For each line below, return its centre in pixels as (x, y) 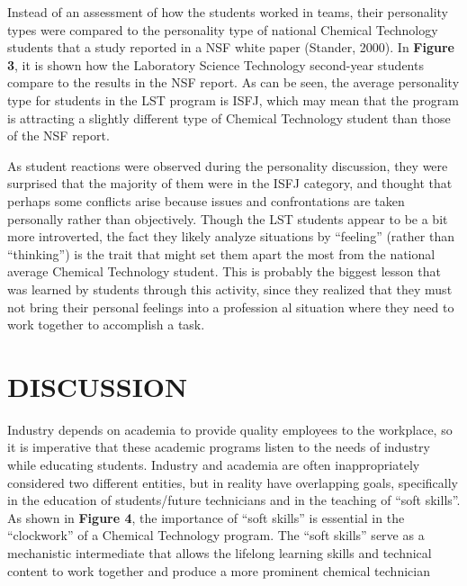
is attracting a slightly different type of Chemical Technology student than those (229, 117)
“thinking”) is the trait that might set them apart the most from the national (221, 253)
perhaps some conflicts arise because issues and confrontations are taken (206, 200)
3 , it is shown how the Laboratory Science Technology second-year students (216, 64)
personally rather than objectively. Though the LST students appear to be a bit (228, 218)
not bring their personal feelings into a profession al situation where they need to (231, 307)
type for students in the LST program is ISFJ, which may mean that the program (233, 99)
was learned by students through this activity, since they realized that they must (230, 288)
